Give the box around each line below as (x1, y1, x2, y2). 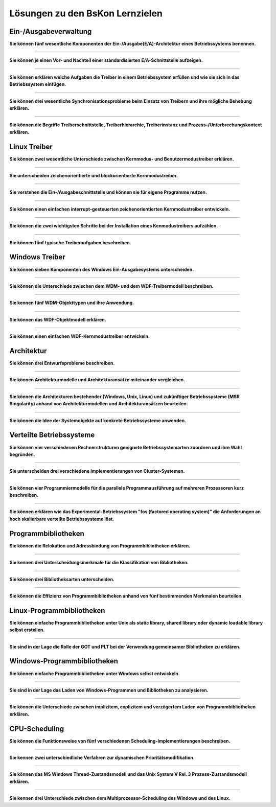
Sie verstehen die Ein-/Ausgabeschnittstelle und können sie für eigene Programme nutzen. (9, 189, 207, 195)
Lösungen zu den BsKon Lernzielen (9, 8, 163, 19)
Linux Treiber (9, 142, 53, 151)
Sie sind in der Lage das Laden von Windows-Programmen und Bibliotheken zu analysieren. (9, 687, 209, 693)
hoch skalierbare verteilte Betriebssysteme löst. (9, 516, 114, 522)
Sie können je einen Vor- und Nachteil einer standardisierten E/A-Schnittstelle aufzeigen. (9, 57, 203, 63)
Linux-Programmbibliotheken (9, 606, 105, 615)
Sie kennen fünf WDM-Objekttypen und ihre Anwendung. (9, 299, 134, 306)
